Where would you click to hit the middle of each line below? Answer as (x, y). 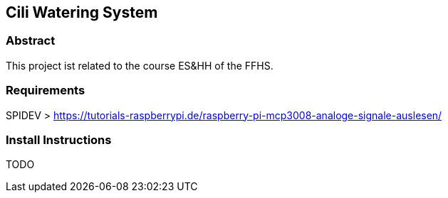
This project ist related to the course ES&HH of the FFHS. (140, 65)
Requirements (46, 90)
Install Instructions (59, 139)
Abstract (31, 41)
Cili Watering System (82, 12)
